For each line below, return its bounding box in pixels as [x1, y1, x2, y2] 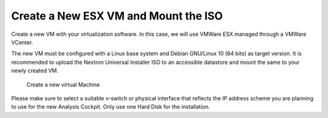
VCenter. [11, 38, 33, 46]
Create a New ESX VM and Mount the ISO [11, 9, 223, 23]
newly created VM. [11, 67, 59, 74]
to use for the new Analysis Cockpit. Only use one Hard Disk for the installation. [11, 103, 210, 111]
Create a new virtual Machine [26, 81, 100, 88]
